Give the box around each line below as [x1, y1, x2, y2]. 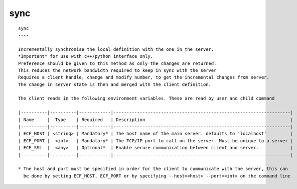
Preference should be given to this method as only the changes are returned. [18, 60, 217, 66]
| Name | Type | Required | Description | [18, 117, 293, 123]
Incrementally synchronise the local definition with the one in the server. [18, 46, 214, 52]
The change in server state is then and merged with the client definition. [18, 81, 212, 87]
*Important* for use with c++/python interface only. [18, 53, 153, 59]
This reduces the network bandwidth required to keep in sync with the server [18, 67, 217, 73]
